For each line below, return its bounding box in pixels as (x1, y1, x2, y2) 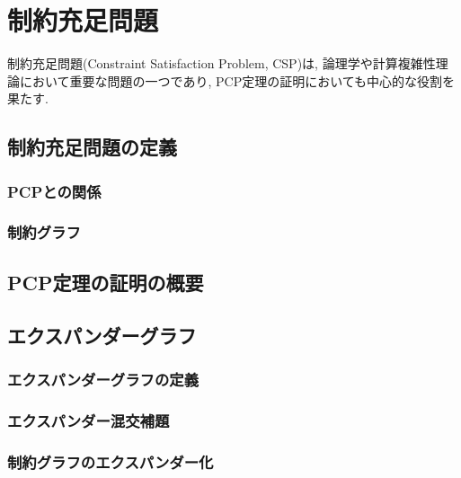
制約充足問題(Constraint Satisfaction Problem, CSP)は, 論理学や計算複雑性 (7, 54, 436, 73)
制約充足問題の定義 (7, 133, 177, 161)
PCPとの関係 (7, 180, 102, 202)
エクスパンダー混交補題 (7, 409, 170, 431)
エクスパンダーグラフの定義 (7, 367, 199, 390)
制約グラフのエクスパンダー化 (7, 450, 214, 473)
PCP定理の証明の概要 (7, 268, 204, 296)
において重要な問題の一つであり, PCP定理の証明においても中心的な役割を (19, 71, 456, 90)
